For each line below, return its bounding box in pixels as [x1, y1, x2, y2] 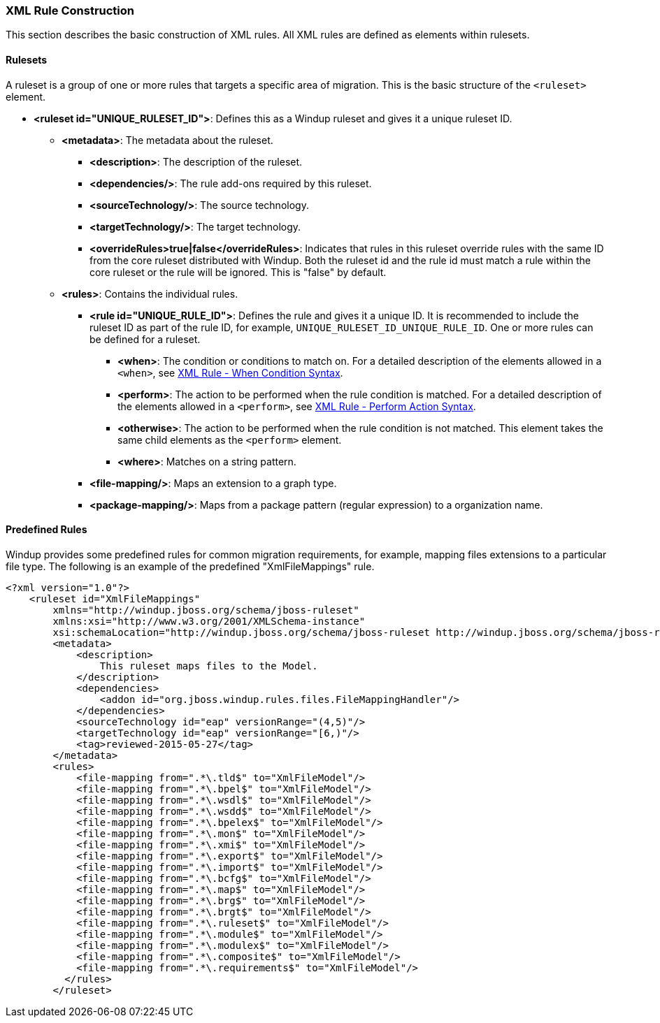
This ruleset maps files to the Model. [99, 660, 318, 672]
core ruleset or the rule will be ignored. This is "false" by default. [89, 266, 387, 278]
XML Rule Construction [6, 3, 135, 17]
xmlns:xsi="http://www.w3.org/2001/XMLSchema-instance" [52, 615, 366, 627]
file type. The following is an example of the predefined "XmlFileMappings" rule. [6, 560, 375, 572]
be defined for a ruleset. [89, 333, 201, 345]
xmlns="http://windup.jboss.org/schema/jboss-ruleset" [52, 604, 359, 616]
